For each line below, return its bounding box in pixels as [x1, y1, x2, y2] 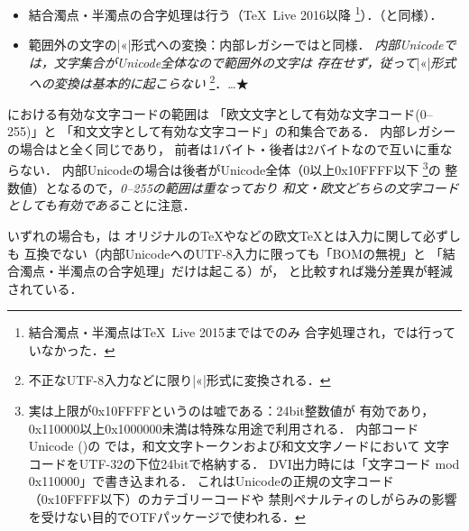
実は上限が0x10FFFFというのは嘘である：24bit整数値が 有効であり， [28, 401, 435, 420]
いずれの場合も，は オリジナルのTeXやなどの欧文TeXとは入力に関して [7, 225, 424, 244]
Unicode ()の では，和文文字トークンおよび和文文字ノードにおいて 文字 [28, 436, 450, 455]
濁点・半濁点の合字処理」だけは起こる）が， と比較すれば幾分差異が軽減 [19, 261, 453, 280]
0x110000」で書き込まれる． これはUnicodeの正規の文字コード [28, 471, 394, 490]
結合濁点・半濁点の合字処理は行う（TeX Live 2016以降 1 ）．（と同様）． [28, 3, 443, 23]
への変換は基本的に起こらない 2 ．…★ [28, 71, 249, 93]
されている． [7, 279, 83, 298]
